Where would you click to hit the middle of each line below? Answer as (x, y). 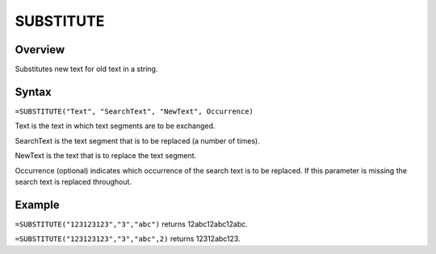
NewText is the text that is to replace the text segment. (106, 156)
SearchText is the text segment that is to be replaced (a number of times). (137, 140)
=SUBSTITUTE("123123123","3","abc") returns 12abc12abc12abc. (131, 224)
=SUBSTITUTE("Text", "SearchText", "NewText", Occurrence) (134, 111)
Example (37, 204)
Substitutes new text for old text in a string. (86, 69)
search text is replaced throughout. (73, 181)
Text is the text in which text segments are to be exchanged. (115, 126)
